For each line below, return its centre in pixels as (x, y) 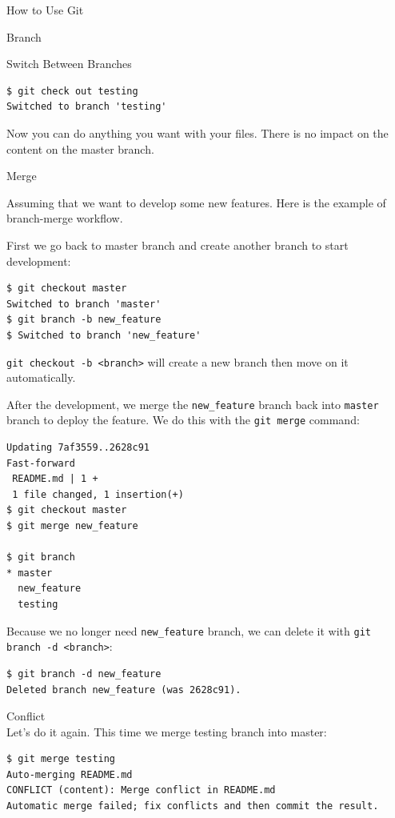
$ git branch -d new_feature (84, 674)
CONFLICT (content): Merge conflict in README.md (141, 790)
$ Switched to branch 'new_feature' (104, 335)
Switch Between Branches (69, 64)
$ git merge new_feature (72, 526)
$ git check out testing (72, 91)
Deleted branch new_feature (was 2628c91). (124, 690)
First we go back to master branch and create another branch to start (178, 245)
